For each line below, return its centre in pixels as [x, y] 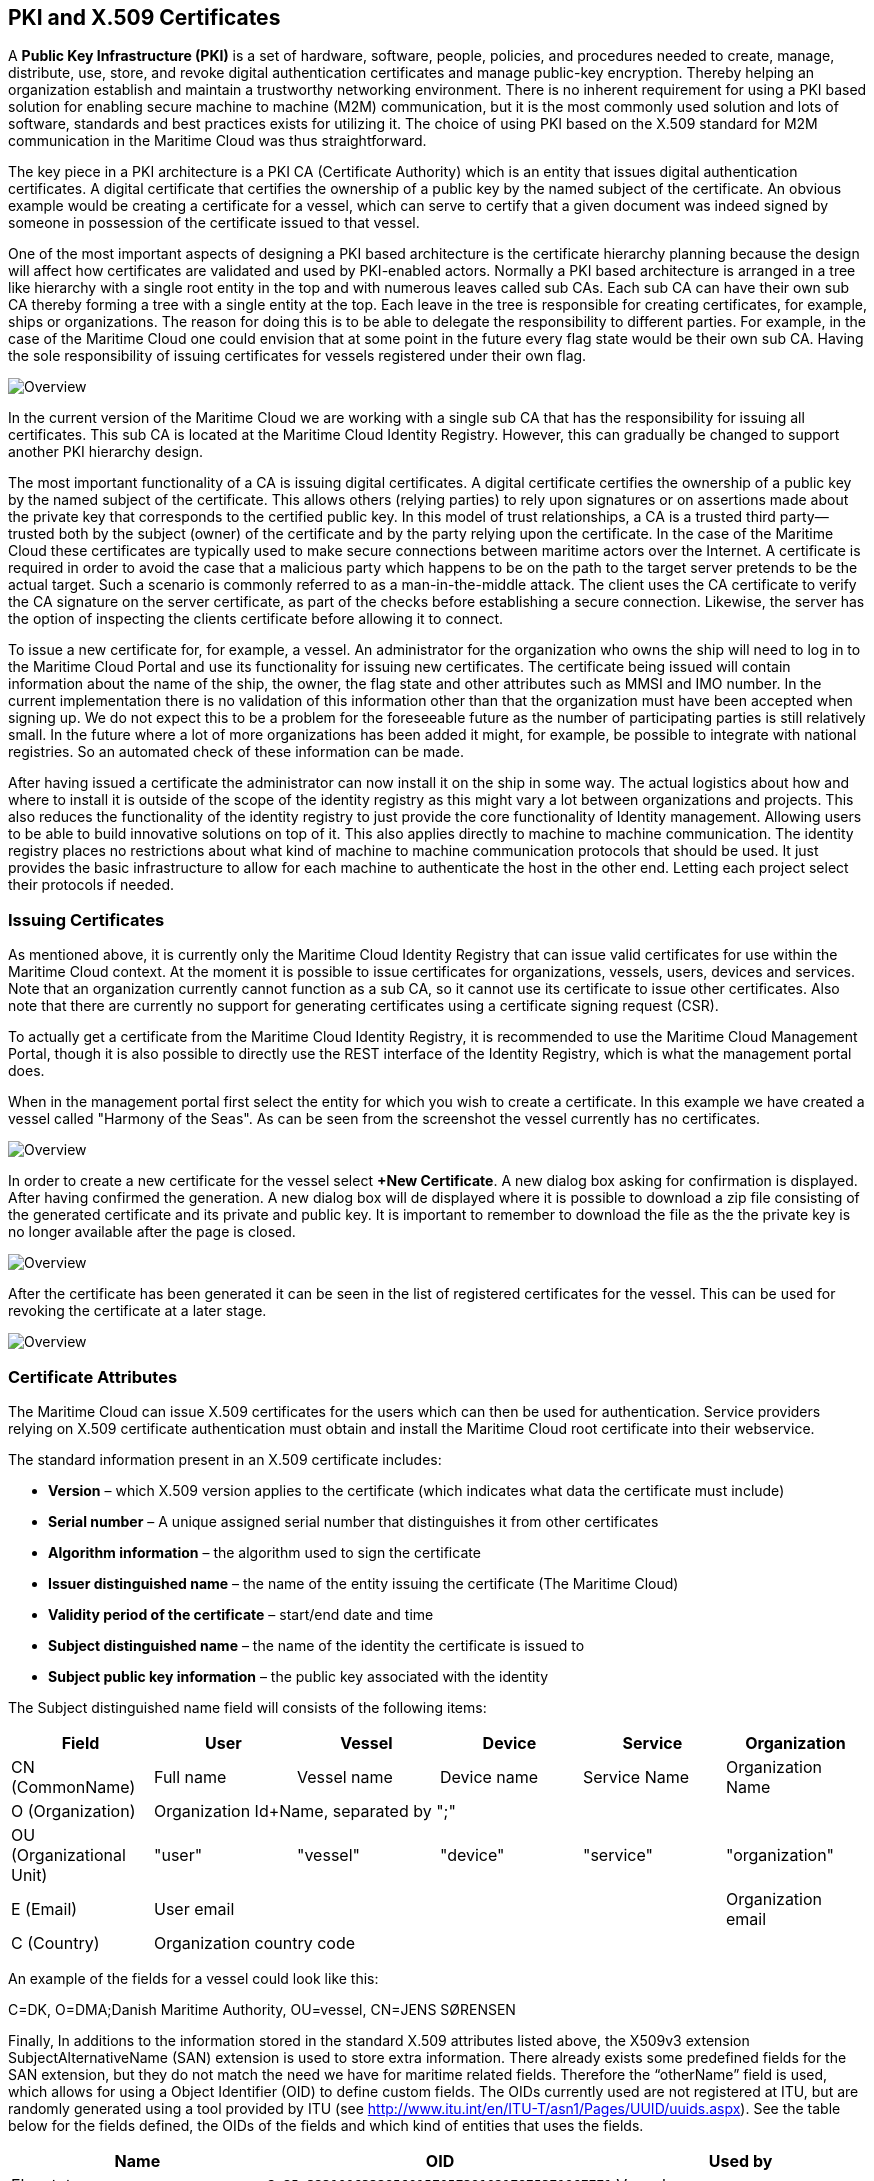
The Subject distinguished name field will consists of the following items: [247, 1707]
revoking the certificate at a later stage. [137, 1311]
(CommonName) [73, 1786]
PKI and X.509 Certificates [144, 17]
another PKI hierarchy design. [106, 452]
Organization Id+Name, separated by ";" [304, 1810]
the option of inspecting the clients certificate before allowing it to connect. [256, 619]
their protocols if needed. [91, 885]
